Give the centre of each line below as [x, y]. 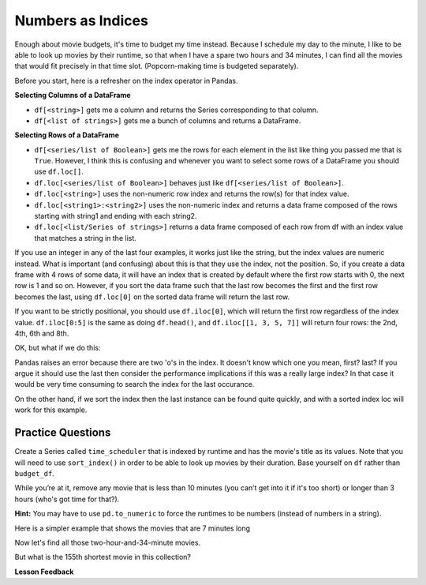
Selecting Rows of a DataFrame [67, 135]
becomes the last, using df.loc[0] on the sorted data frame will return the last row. [152, 297]
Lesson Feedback [44, 572]
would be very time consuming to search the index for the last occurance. [135, 384]
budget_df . [34, 473]
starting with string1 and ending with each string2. [116, 216]
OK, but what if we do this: [58, 348]
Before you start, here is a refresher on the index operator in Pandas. [126, 81]
